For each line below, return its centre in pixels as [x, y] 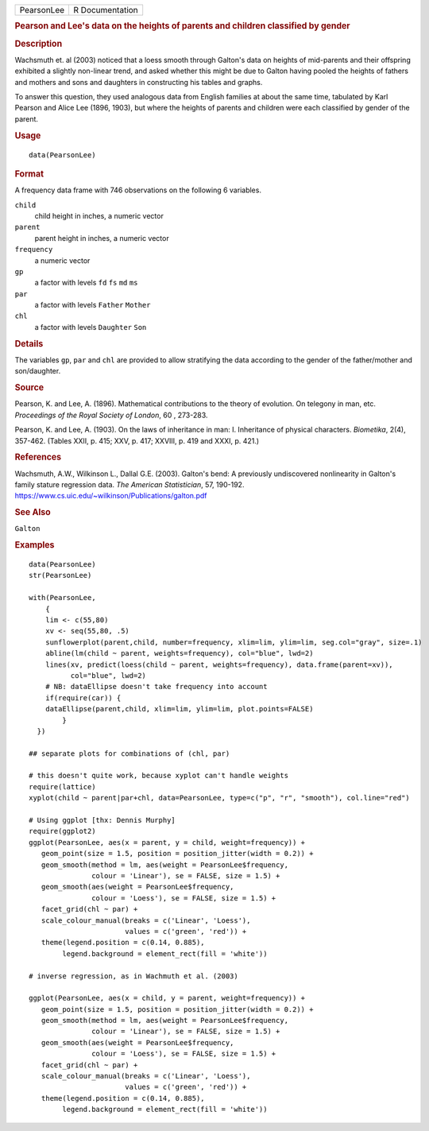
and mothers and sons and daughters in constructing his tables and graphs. [139, 82]
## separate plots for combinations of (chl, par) [129, 753]
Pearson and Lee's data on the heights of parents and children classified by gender [182, 26]
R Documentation [106, 10]
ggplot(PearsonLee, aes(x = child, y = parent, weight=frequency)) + [167, 998]
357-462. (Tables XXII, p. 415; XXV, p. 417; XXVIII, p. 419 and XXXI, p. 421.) [137, 440]
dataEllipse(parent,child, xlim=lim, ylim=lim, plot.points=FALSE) [179, 709]
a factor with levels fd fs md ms [86, 283]
